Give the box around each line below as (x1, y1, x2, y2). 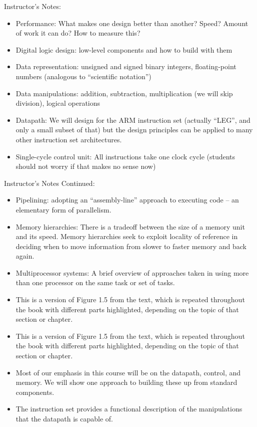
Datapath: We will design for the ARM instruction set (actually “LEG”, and (15, 114, 250, 125)
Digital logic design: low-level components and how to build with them (15, 44, 232, 55)
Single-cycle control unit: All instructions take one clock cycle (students (15, 151, 235, 161)
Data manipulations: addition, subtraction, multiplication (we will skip (15, 88, 233, 98)
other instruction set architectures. (15, 134, 122, 144)
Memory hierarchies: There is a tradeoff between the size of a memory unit (15, 221, 245, 232)
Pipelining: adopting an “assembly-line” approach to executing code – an (15, 194, 239, 205)
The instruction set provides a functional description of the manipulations (15, 403, 242, 414)
